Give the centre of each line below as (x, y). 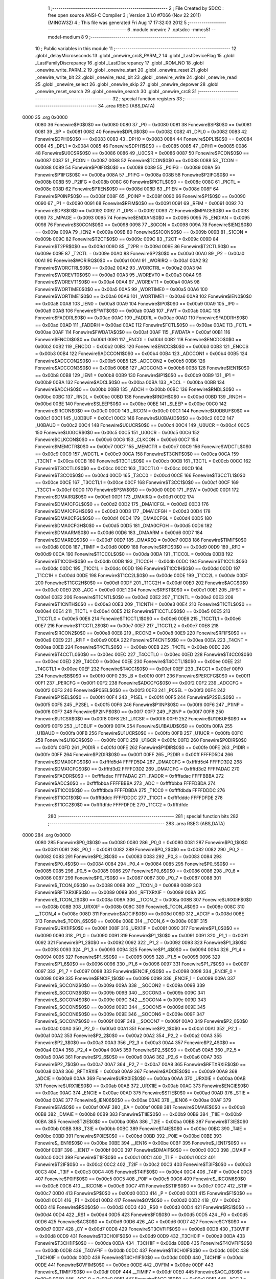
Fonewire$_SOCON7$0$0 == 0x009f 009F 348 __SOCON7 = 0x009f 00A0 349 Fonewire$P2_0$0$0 (141, 1021)
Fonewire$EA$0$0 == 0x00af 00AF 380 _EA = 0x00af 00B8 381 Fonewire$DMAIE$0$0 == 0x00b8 (140, 1107)
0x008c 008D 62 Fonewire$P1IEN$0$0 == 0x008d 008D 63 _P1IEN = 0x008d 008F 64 (127, 189)
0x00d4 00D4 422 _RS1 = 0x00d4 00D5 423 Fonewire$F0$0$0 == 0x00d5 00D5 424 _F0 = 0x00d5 (141, 1215)
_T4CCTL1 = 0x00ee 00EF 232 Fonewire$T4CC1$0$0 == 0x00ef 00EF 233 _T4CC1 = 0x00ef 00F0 (139, 669)
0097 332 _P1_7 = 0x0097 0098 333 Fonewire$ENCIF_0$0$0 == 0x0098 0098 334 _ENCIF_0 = (136, 971)
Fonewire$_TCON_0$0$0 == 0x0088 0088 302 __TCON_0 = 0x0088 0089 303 (118, 885)
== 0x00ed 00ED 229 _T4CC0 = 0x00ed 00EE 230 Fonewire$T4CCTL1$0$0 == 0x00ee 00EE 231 (139, 661)
